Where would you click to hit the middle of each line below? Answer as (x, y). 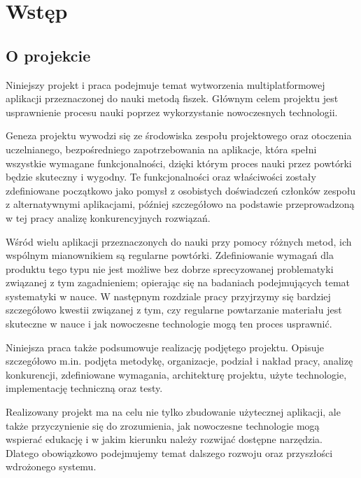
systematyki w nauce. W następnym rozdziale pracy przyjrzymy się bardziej (168, 296)
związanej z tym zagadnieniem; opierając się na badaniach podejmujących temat (178, 282)
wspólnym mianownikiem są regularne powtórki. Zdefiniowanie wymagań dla (170, 255)
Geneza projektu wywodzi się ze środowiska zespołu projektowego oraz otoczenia (179, 135)
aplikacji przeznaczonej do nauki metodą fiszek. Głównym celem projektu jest (172, 98)
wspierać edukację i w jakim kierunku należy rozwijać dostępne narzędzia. (164, 439)
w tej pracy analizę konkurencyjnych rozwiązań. (108, 217)
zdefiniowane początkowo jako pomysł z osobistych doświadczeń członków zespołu (181, 190)
